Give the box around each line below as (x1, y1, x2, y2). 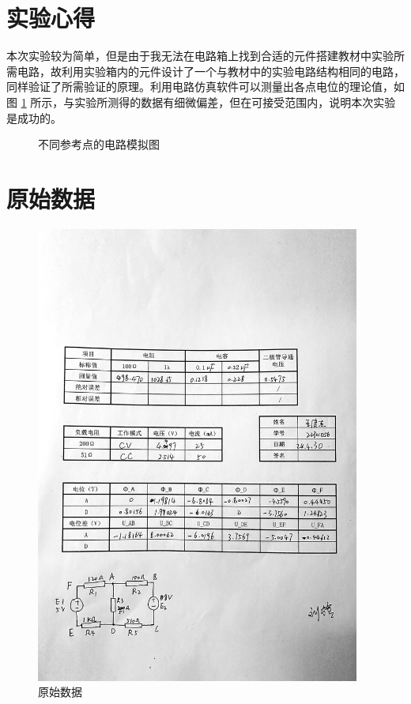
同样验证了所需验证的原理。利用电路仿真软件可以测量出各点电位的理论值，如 (6, 78, 405, 95)
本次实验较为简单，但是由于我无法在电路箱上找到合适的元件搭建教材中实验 (6, 47, 394, 64)
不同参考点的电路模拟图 (38, 136, 160, 152)
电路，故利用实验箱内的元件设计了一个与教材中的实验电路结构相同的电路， (17, 62, 405, 79)
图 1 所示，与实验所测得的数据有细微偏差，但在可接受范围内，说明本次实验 (6, 93, 396, 110)
